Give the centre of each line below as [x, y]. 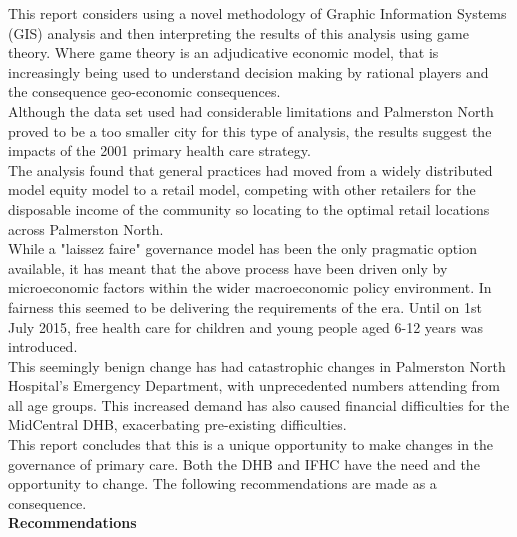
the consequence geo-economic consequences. [144, 91]
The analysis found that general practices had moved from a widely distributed [250, 169]
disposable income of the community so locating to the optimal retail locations [249, 208]
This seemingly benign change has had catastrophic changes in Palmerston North [257, 365]
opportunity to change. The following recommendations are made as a [222, 483]
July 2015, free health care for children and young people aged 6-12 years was [245, 326]
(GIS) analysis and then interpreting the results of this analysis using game [238, 32]
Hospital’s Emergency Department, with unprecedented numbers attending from [254, 385]
